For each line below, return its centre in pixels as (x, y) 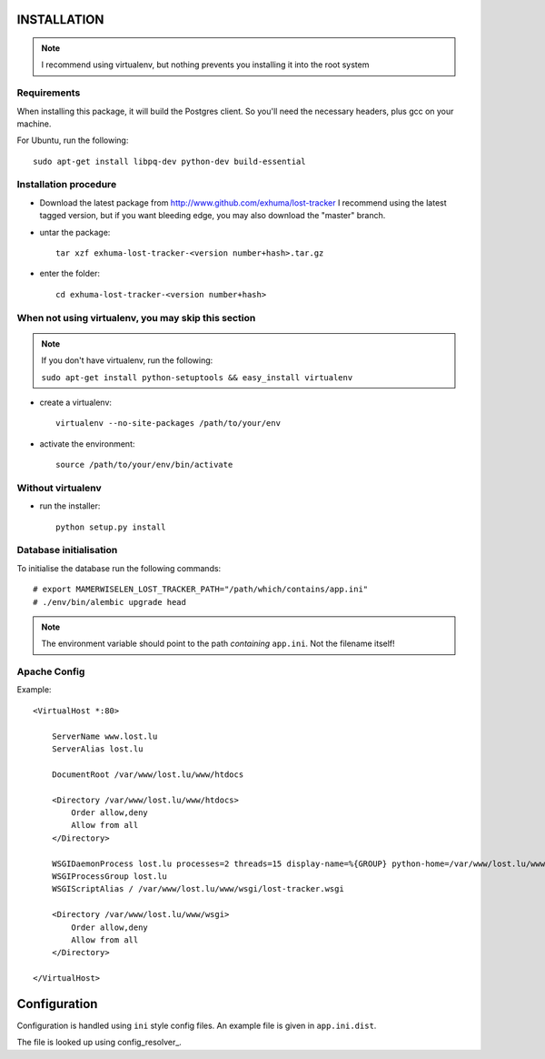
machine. (34, 124)
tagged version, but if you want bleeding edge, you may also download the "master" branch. (213, 216)
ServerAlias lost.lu (97, 749)
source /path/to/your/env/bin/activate (144, 465)
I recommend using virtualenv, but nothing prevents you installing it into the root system (205, 65)
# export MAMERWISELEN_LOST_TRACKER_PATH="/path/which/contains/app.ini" (201, 590)
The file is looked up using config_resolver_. (99, 1043)
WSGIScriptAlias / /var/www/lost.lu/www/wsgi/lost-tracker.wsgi (198, 889)
